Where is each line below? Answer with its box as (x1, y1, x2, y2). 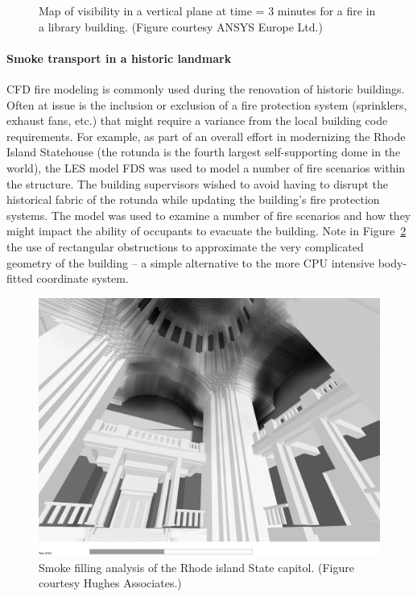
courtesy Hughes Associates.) (39, 574, 182, 591)
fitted (6, 270, 33, 287)
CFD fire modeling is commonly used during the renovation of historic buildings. (6, 80, 405, 97)
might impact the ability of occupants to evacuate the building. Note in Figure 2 (6, 222, 407, 239)
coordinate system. (36, 270, 129, 287)
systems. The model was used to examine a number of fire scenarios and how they (6, 206, 411, 223)
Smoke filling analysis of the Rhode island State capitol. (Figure (39, 558, 354, 575)
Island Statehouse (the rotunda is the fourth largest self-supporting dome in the (6, 143, 401, 160)
